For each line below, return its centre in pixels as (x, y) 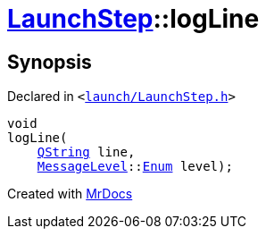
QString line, (86, 152)
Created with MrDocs (70, 194)
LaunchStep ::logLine (133, 19)
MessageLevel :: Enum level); (135, 167)
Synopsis (50, 62)
